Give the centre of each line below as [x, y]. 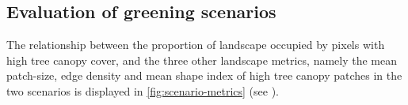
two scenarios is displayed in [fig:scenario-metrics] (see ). [143, 90]
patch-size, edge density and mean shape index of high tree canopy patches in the [204, 75]
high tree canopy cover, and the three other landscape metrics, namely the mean [202, 60]
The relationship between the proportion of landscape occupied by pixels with [196, 45]
